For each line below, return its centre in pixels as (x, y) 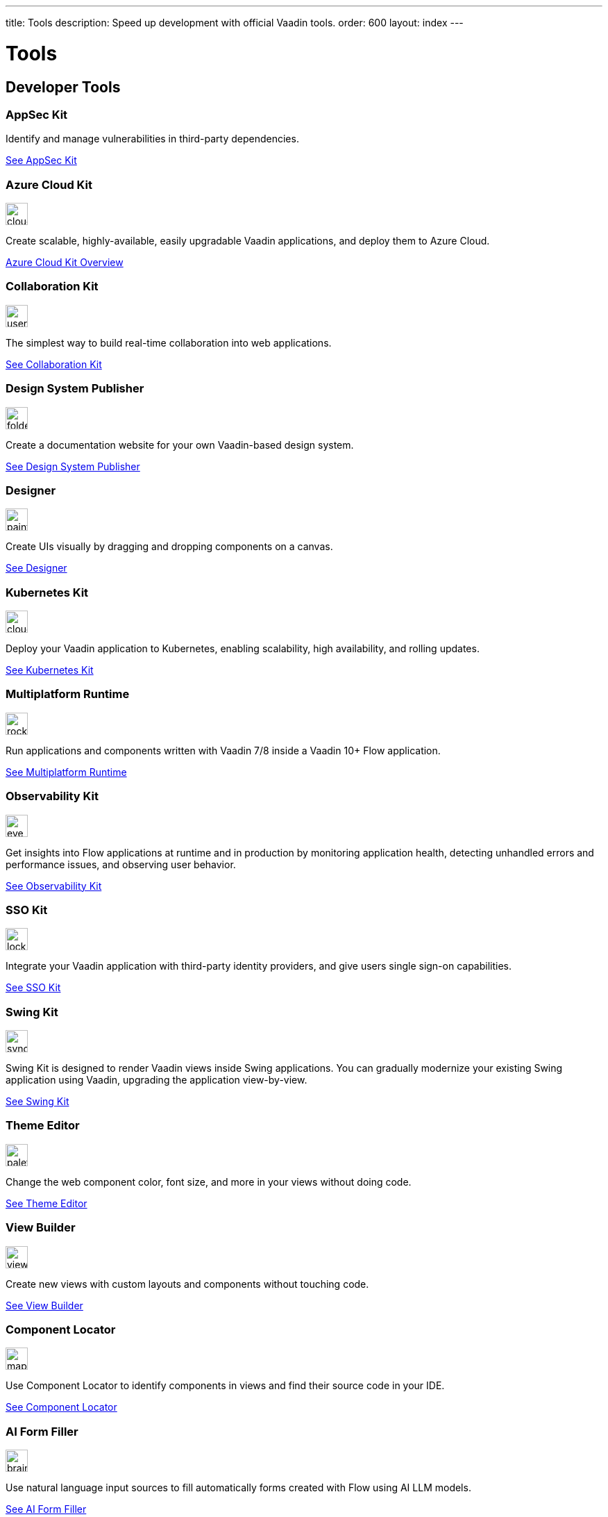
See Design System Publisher (73, 466)
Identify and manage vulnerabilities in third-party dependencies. (152, 139)
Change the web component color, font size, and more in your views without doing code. (209, 1182)
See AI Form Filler (46, 1509)
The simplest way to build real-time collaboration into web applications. (169, 342)
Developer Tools (63, 87)
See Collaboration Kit (54, 364)
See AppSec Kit (41, 160)
